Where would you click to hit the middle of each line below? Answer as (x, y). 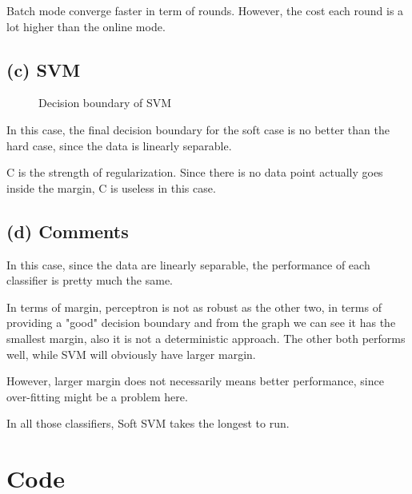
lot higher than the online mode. (86, 26)
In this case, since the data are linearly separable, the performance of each (188, 264)
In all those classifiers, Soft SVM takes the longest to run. (148, 423)
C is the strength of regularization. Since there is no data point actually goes (195, 172)
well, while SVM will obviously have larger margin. (131, 354)
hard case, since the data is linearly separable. (119, 145)
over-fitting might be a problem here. (97, 396)
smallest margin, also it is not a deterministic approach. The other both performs (206, 338)
